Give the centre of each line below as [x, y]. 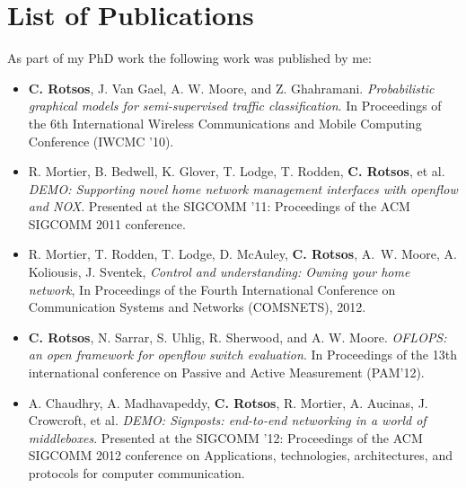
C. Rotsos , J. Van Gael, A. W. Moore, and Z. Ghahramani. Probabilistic [231, 88]
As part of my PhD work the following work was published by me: [189, 58]
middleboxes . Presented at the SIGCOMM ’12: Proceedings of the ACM [225, 437]
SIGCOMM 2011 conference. [107, 223]
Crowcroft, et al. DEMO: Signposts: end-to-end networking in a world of [227, 420]
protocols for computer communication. [136, 473]
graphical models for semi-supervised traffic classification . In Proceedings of [235, 106]
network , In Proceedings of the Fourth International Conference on [212, 289]
